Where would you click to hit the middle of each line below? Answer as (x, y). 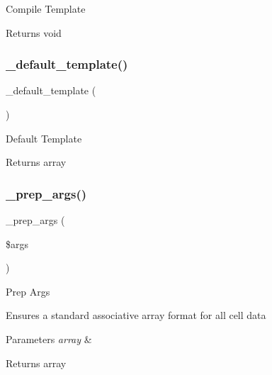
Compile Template (46, 9)
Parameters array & (49, 338)
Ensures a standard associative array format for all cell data (136, 315)
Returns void (34, 32)
